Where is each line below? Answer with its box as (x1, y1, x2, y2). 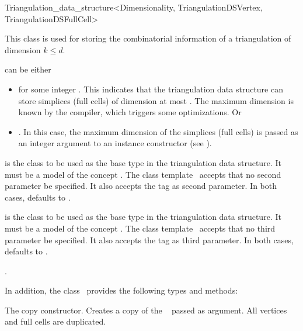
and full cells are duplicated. (5, 315, 106, 327)
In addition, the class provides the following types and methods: (5, 284, 238, 296)
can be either (5, 63, 51, 75)
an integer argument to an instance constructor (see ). (18, 137, 212, 149)
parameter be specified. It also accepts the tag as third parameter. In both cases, (5, 233, 294, 246)
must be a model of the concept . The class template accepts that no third (5, 222, 276, 234)
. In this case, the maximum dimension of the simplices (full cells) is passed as (18, 125, 298, 137)
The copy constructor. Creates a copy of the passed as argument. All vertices (5, 304, 287, 316)
